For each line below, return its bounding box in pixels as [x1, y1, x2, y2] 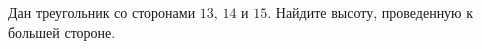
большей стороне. [8, 21, 116, 42]
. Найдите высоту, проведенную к [267, 2, 474, 22]
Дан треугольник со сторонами [8, 2, 196, 22]
